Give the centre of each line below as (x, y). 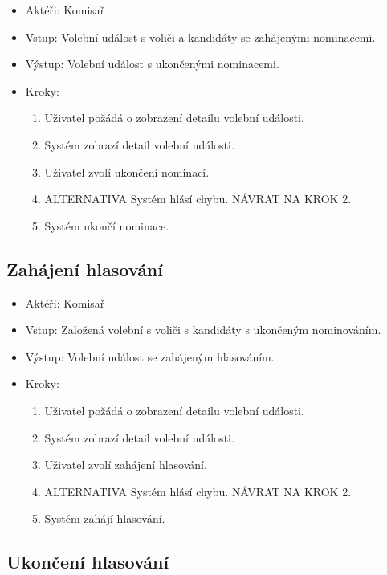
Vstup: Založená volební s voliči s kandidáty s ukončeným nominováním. (203, 330)
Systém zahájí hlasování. (105, 518)
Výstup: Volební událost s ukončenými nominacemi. (152, 64)
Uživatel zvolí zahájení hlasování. (126, 465)
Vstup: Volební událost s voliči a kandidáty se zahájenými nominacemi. (200, 37)
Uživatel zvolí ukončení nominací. (127, 171)
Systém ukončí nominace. (107, 225)
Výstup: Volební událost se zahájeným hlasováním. (150, 356)
